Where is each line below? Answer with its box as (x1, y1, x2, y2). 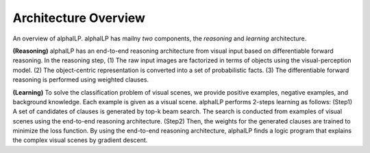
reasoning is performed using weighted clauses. (12, 75, 149, 84)
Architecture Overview (12, 10, 145, 25)
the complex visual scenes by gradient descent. (12, 136, 148, 144)
